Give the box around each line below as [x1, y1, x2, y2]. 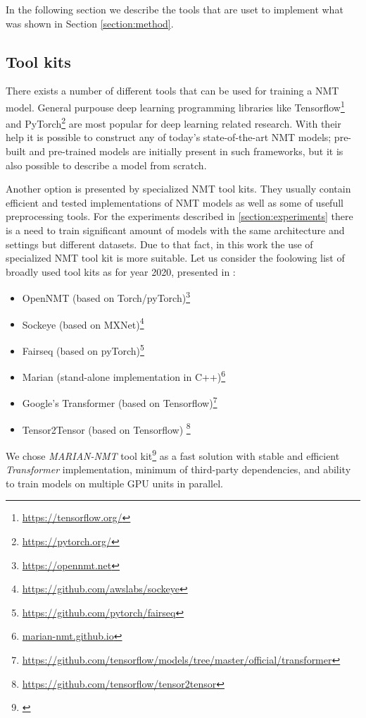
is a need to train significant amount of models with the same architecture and [6, 223, 345, 238]
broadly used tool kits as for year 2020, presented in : [6, 264, 236, 279]
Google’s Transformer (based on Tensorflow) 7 [22, 394, 217, 410]
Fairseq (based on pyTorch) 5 [22, 341, 144, 358]
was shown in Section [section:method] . [6, 16, 174, 30]
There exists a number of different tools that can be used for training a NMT [6, 83, 339, 98]
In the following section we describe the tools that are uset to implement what [6, 2, 343, 16]
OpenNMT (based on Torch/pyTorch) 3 [22, 288, 190, 305]
